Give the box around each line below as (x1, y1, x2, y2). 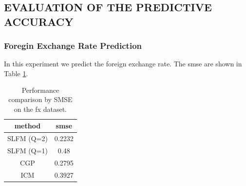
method (14, 121, 41, 131)
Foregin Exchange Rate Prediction (4, 40, 142, 52)
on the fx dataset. (14, 103, 67, 114)
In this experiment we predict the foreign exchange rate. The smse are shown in (4, 59, 242, 69)
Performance (21, 84, 59, 95)
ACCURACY (4, 14, 74, 29)
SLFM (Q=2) (7, 133, 48, 144)
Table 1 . (4, 68, 28, 78)
